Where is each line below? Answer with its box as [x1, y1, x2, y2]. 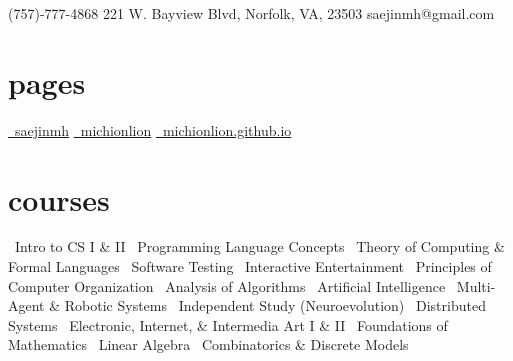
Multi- [456, 275, 496, 296]
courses [8, 178, 110, 219]
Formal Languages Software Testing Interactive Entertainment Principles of [8, 256, 492, 277]
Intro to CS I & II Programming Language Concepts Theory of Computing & [14, 236, 505, 257]
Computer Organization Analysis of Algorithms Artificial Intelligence [8, 275, 446, 296]
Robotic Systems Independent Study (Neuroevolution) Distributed [64, 295, 486, 316]
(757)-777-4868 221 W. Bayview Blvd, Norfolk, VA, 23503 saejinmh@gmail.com [8, 3, 495, 23]
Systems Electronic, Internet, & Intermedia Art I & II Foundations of [8, 314, 448, 335]
